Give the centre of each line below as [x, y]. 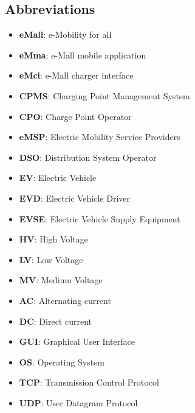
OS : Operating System [62, 362]
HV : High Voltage [53, 239]
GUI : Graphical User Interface [77, 341]
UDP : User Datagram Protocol [78, 402]
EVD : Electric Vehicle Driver [75, 198]
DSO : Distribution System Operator [88, 157]
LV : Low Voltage [51, 259]
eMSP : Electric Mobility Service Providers [100, 137]
